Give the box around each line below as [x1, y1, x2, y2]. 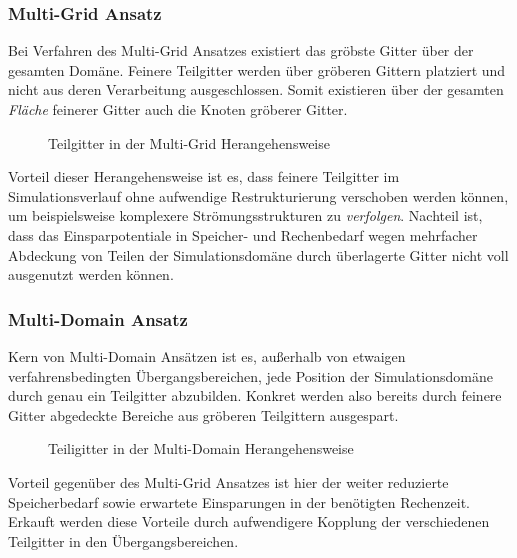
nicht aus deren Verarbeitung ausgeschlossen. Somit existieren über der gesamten [8, 79, 504, 100]
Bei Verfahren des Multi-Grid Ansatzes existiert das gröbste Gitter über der [8, 40, 474, 61]
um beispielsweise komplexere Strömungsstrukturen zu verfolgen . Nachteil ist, [8, 205, 483, 226]
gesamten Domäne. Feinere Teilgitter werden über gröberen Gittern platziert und [8, 59, 506, 80]
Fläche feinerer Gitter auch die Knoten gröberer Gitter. [8, 99, 348, 119]
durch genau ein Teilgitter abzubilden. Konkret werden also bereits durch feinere [8, 385, 502, 406]
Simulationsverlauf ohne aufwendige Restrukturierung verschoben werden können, [8, 185, 509, 206]
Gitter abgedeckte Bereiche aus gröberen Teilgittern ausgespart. [8, 404, 399, 425]
